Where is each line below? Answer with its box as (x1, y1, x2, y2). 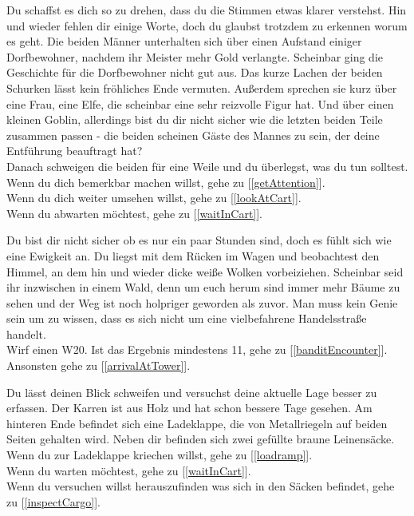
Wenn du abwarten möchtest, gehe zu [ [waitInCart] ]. (6, 204, 263, 221)
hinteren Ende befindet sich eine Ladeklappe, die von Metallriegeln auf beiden (6, 415, 388, 431)
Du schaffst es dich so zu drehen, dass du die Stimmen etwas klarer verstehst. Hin (6, 2, 407, 18)
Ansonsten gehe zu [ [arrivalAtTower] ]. (6, 357, 191, 374)
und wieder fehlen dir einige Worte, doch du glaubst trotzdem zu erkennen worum (6, 17, 408, 34)
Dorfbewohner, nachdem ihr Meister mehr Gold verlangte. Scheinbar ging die (6, 48, 384, 65)
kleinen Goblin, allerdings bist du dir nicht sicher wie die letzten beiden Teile (6, 111, 383, 128)
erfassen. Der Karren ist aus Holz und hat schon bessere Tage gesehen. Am (6, 399, 373, 416)
